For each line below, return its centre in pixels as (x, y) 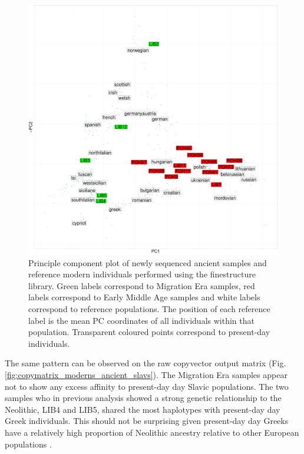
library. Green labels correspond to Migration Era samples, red (142, 285)
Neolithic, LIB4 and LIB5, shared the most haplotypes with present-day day (143, 409)
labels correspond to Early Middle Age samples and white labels (144, 297)
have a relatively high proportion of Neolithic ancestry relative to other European (152, 432)
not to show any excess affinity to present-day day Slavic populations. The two (147, 386)
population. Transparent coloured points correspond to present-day (149, 332)
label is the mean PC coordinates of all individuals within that (141, 320)
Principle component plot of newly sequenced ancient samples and (148, 262)
